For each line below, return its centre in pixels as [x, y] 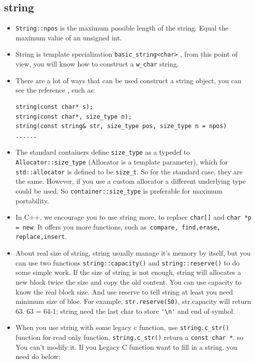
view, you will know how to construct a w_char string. [97, 64]
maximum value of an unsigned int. [69, 37]
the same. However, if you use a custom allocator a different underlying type [130, 181]
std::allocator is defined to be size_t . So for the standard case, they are [129, 171]
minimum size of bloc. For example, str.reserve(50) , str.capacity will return [133, 301]
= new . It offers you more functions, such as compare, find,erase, [118, 226]
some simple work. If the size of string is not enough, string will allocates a [128, 272]
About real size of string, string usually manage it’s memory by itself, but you [133, 253]
